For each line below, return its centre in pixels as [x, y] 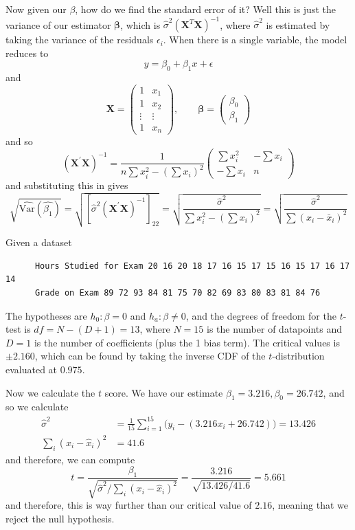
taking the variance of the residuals [80, 40]
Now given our [36, 9]
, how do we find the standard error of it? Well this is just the [205, 9]
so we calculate [37, 407]
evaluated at [32, 369]
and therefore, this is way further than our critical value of [129, 505]
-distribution [298, 356]
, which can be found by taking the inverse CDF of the [150, 356]
